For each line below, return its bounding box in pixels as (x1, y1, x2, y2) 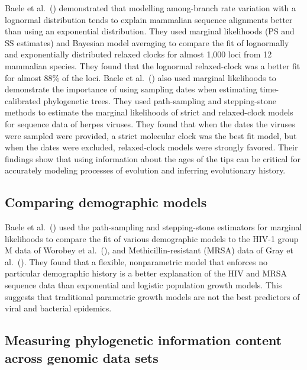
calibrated (5, 94, 41, 107)
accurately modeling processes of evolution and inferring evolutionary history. (5, 164, 286, 176)
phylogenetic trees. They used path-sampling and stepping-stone (43, 94, 276, 107)
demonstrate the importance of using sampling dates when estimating (5, 83, 257, 95)
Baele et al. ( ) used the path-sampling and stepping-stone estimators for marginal (5, 221, 302, 233)
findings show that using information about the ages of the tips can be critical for (5, 152, 300, 165)
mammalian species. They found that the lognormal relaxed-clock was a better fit (5, 59, 300, 72)
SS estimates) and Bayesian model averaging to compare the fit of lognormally (5, 36, 289, 49)
